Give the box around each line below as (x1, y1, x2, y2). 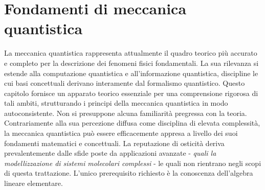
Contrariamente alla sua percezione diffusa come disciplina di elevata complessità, (4, 117, 260, 128)
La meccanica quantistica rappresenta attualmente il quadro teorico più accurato (4, 47, 257, 58)
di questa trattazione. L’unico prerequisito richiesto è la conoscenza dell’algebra (4, 168, 253, 178)
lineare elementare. (4, 178, 63, 188)
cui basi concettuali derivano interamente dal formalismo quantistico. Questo (4, 78, 245, 88)
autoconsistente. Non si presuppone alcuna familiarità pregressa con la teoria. (4, 107, 247, 118)
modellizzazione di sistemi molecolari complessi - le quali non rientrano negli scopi (4, 157, 261, 168)
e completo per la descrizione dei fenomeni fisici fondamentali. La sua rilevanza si (4, 57, 259, 68)
